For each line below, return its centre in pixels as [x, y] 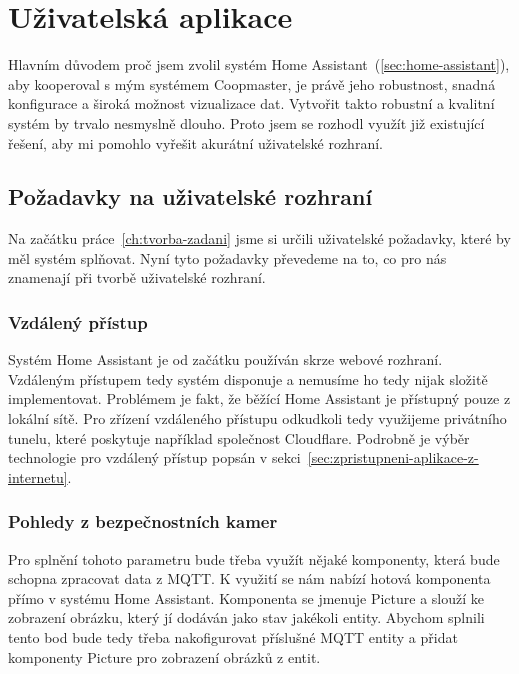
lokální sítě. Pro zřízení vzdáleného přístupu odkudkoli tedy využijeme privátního [257, 418]
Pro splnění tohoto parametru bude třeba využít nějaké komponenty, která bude [254, 558]
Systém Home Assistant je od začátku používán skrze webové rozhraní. [225, 359]
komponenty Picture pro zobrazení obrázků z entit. [164, 656]
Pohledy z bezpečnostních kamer [143, 521]
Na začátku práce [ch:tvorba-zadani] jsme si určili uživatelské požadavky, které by [259, 238]
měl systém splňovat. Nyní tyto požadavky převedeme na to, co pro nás [227, 257]
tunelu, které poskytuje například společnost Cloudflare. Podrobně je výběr [239, 437]
